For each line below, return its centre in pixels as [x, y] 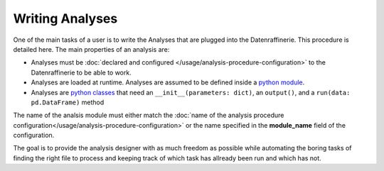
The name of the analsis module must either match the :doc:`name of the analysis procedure [149, 115]
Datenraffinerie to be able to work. [81, 72]
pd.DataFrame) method [68, 102]
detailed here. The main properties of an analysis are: [91, 49]
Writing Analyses [65, 18]
